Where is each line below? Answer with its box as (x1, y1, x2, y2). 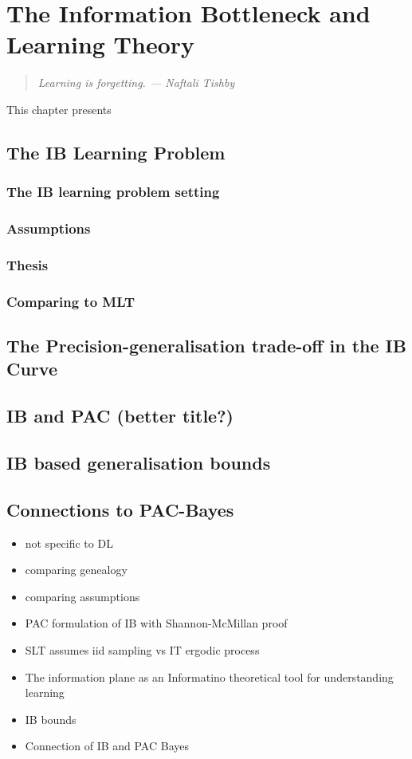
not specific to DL (25, 534, 113, 551)
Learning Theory (6, 28, 195, 61)
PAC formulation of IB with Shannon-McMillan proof (25, 615, 288, 631)
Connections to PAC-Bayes (6, 497, 234, 521)
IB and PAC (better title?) (6, 403, 233, 428)
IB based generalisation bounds (6, 450, 271, 474)
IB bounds (25, 710, 77, 727)
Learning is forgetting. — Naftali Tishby (37, 74, 235, 91)
